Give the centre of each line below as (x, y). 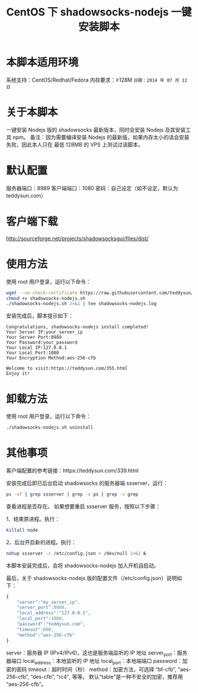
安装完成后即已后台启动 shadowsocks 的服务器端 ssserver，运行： (87, 483)
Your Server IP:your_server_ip (44, 332)
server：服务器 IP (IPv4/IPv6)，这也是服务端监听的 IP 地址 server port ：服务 (97, 653)
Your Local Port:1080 (33, 353)
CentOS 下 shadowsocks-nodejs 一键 (99, 12)
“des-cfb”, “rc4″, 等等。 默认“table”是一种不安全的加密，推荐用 (107, 677)
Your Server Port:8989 (34, 338)
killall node (22, 530)
